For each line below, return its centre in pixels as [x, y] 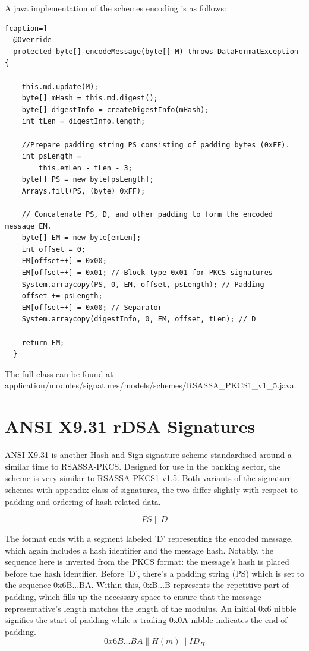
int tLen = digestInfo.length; [83, 121]
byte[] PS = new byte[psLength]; [88, 180]
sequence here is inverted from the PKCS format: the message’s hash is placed [147, 562]
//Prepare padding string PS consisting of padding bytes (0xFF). [156, 145]
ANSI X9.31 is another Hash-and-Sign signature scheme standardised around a [148, 455]
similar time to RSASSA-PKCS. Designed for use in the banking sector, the [143, 466]
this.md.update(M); [60, 86]
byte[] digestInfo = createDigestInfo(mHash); [115, 110]
